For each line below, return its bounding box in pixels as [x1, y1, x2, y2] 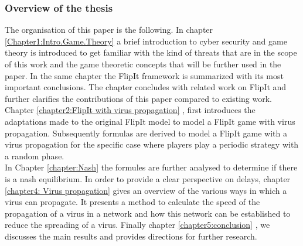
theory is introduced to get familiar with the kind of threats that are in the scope [5, 46, 297, 59]
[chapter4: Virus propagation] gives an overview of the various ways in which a [5, 184, 287, 196]
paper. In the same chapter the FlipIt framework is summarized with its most [5, 69, 284, 81]
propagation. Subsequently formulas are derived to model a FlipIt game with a [5, 127, 287, 139]
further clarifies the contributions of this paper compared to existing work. [5, 92, 273, 104]
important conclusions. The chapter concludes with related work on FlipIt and [5, 81, 287, 93]
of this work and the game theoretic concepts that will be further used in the [5, 58, 281, 70]
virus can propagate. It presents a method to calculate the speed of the [5, 196, 260, 208]
